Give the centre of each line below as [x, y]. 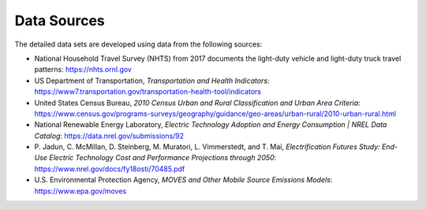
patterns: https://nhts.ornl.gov [83, 69]
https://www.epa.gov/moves [80, 191]
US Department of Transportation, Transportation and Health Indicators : [152, 80]
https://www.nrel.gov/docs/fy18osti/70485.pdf [110, 169]
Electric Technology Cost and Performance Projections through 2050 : [163, 158]
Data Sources [60, 21]
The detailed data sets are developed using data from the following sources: [138, 44]
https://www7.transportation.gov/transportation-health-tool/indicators [148, 91]
